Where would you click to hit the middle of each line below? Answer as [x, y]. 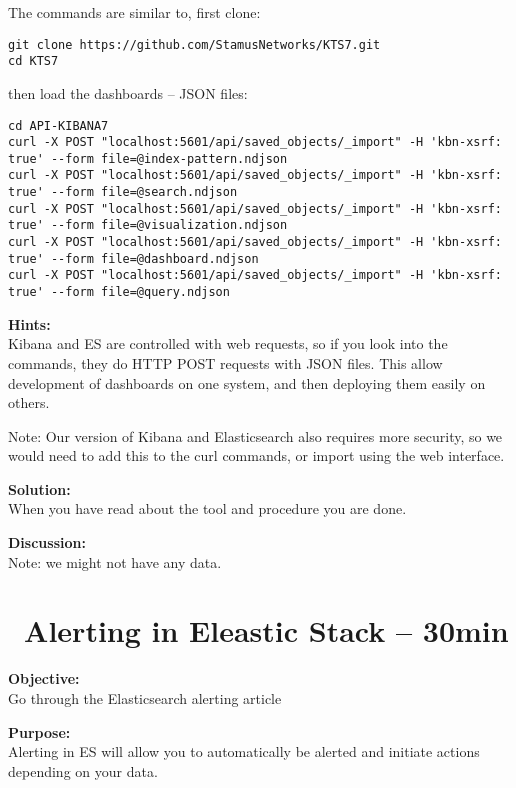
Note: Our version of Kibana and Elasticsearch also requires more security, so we [255, 435]
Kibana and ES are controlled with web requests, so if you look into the [228, 343]
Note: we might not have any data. [115, 561]
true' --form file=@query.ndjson [119, 292]
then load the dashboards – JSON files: [128, 92]
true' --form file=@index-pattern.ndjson [148, 158]
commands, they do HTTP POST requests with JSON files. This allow [225, 362]
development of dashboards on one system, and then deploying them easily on [247, 382]
